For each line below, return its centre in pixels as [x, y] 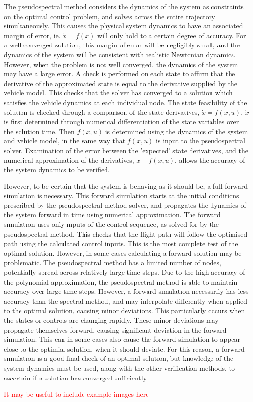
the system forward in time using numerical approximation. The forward [112, 214]
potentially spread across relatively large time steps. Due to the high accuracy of [125, 272]
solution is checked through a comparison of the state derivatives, [102, 112]
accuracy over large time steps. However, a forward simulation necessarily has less [126, 291]
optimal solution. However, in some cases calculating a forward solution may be [123, 253]
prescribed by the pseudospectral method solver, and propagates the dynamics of [125, 205]
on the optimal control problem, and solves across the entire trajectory [110, 16]
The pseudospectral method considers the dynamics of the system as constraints [124, 6]
